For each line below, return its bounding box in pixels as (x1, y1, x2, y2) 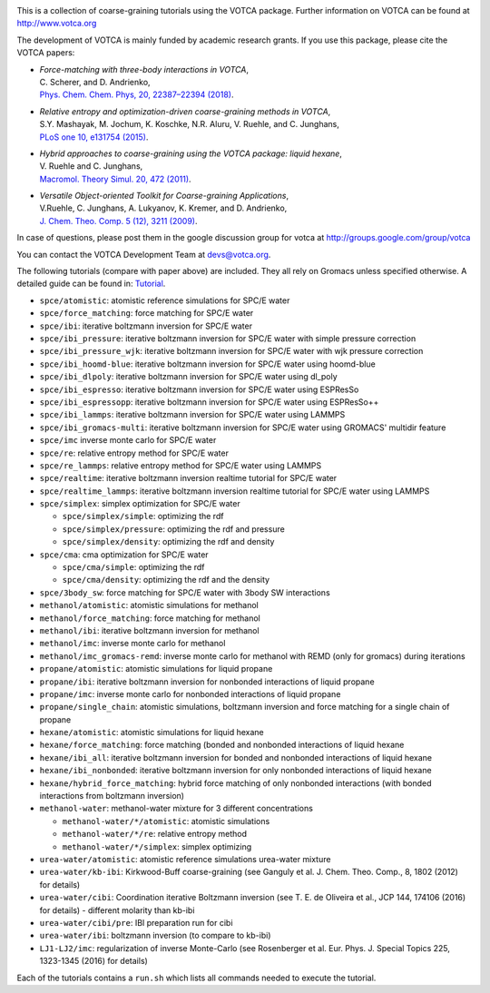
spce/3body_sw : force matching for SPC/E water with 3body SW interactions (39, 586, 330, 598)
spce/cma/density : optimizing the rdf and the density (62, 575, 270, 585)
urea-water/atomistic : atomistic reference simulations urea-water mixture (39, 854, 331, 864)
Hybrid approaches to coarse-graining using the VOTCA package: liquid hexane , (39, 148, 342, 159)
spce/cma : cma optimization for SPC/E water (39, 549, 209, 560)
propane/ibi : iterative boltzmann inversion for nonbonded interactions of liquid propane (39, 676, 376, 687)
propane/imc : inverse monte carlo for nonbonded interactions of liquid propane (39, 688, 341, 699)
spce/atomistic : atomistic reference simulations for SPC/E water (39, 295, 290, 306)
